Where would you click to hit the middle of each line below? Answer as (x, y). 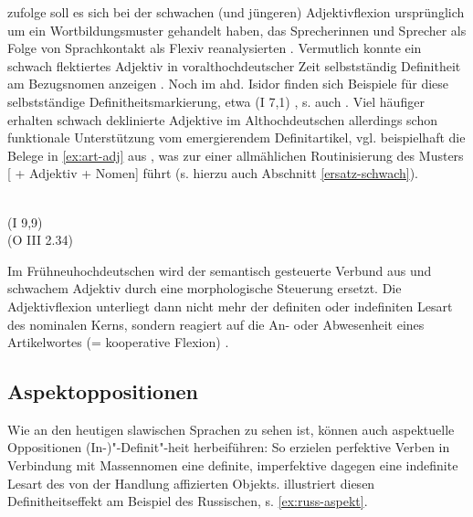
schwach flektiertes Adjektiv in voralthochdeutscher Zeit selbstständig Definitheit (234, 65)
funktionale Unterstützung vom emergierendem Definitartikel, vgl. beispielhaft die (236, 137)
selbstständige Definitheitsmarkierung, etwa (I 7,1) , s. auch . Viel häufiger (216, 101)
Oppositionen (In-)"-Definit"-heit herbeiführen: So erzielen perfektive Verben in (229, 447)
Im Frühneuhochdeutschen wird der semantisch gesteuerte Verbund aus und (220, 270)
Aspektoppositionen (103, 391)
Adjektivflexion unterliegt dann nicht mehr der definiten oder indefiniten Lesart (230, 306)
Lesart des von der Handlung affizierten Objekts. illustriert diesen (191, 483)
